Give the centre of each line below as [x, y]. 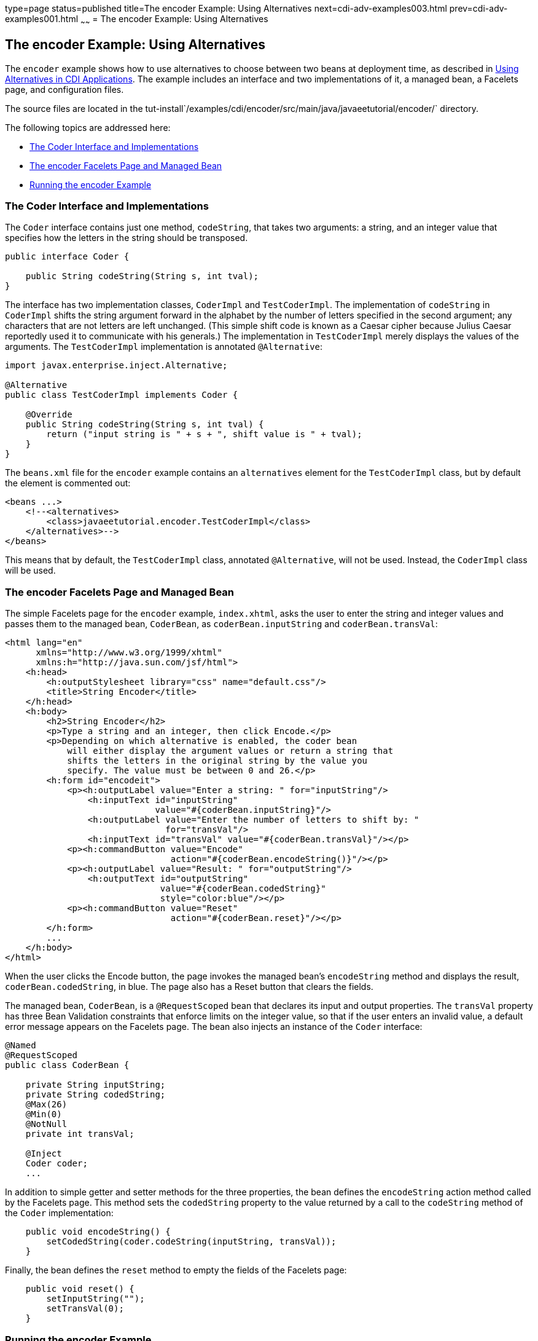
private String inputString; [96, 1085]
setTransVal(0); [85, 1309]
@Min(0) [44, 1114]
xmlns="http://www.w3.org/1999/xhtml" [129, 653]
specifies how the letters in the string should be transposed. [127, 238]
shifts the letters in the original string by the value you [217, 761]
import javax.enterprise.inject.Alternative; [116, 366]
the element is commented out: [68, 483]
